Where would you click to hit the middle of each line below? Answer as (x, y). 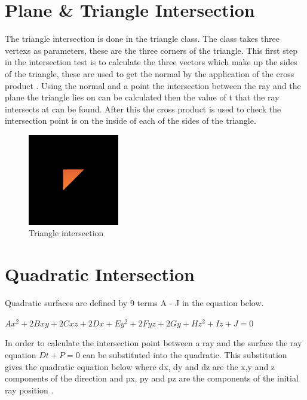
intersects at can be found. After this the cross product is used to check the (143, 109)
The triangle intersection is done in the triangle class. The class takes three (142, 39)
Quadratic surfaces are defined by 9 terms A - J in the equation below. (134, 303)
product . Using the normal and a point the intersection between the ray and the (153, 85)
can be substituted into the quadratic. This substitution (185, 354)
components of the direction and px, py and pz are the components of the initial (152, 378)
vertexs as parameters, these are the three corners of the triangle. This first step (151, 50)
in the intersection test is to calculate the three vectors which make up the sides (151, 62)
